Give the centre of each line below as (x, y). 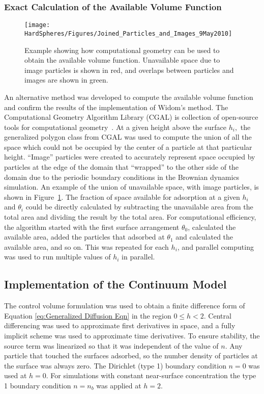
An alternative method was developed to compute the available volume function (129, 97)
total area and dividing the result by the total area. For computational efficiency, (130, 217)
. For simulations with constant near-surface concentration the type (151, 375)
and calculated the (204, 237)
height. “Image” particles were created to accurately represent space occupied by (130, 157)
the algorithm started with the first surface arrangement (92, 227)
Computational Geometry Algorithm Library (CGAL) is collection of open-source (131, 117)
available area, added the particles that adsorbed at (84, 237)
